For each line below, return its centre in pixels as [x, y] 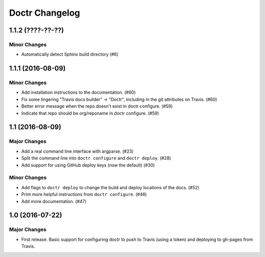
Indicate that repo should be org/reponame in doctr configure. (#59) [90, 113]
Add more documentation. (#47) [54, 201]
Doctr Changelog [45, 13]
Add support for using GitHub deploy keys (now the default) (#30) [88, 165]
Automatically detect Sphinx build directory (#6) [70, 55]
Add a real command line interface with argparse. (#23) [78, 151]
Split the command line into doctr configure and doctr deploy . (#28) [96, 158]
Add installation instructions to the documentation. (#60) [79, 92]
